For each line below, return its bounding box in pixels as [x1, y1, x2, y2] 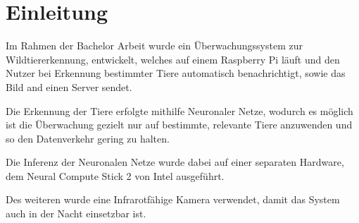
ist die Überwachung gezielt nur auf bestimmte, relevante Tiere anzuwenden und [6, 117, 353, 132]
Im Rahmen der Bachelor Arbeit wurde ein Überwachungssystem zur [6, 38, 303, 53]
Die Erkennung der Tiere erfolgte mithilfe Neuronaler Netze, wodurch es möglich [6, 103, 353, 118]
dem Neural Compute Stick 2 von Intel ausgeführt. [6, 168, 225, 183]
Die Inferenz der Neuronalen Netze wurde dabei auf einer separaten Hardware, [6, 155, 344, 169]
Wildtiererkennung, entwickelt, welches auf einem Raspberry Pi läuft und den [6, 52, 340, 66]
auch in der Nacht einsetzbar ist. [6, 206, 146, 221]
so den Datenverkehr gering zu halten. [6, 131, 170, 145]
